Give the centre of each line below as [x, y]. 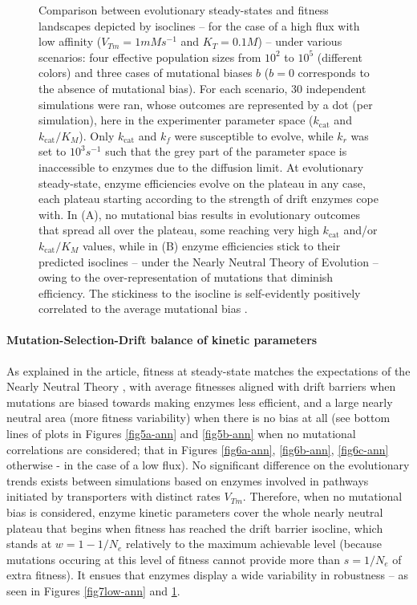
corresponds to [334, 73]
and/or [360, 230]
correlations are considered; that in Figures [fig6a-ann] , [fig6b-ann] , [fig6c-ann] [198, 449]
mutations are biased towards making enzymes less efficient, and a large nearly [200, 402]
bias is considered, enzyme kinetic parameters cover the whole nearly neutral [195, 512]
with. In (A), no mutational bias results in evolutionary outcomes [199, 214]
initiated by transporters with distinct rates [113, 496]
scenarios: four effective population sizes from [150, 57]
